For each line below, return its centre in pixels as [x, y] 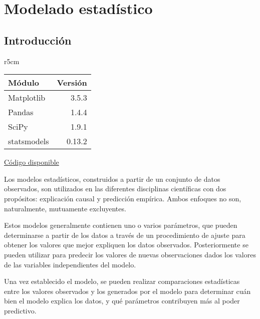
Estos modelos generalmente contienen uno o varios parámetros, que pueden [121, 225]
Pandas [21, 112]
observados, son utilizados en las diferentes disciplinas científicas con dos [115, 189]
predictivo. [20, 310]
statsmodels [29, 141]
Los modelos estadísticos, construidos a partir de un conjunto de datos [112, 179]
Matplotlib [27, 98]
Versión [72, 83]
